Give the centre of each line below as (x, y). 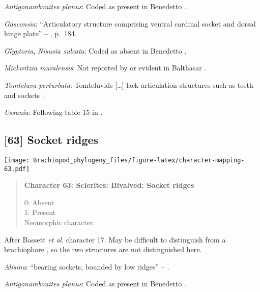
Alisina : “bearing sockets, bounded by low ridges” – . (87, 266)
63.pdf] (17, 169)
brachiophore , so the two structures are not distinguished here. (103, 249)
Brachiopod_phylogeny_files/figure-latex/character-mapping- (139, 160)
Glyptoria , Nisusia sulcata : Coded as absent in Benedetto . (95, 50)
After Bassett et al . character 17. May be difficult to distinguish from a (115, 239)
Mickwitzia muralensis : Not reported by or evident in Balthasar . (105, 68)
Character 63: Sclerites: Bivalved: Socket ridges (109, 185)
